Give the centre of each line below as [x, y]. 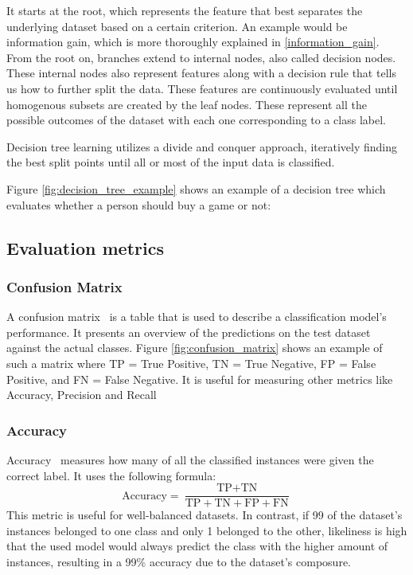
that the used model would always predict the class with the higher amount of [197, 546]
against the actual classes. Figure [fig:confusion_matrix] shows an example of [195, 348]
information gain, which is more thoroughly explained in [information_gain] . [193, 42]
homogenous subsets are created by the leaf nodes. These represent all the [187, 104]
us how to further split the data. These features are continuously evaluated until [202, 88]
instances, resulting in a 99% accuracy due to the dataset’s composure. [179, 561]
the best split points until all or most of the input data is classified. [171, 162]
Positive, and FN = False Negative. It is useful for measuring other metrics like [200, 379]
